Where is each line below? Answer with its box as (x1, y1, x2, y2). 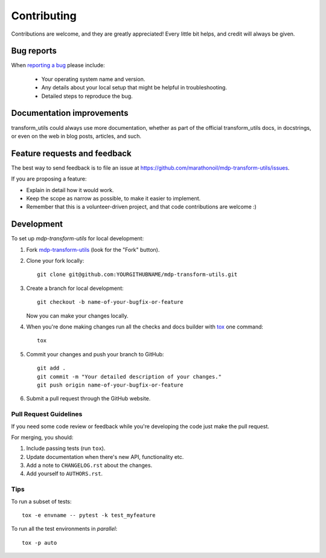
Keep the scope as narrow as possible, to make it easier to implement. (26, 195, 201, 202)
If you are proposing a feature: (11, 175, 87, 182)
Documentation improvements (11, 108, 129, 118)
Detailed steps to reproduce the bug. (41, 92, 133, 100)
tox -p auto (22, 539, 57, 546)
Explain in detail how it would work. (26, 186, 114, 193)
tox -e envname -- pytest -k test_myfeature (22, 512, 156, 519)
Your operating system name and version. (41, 75, 145, 83)
